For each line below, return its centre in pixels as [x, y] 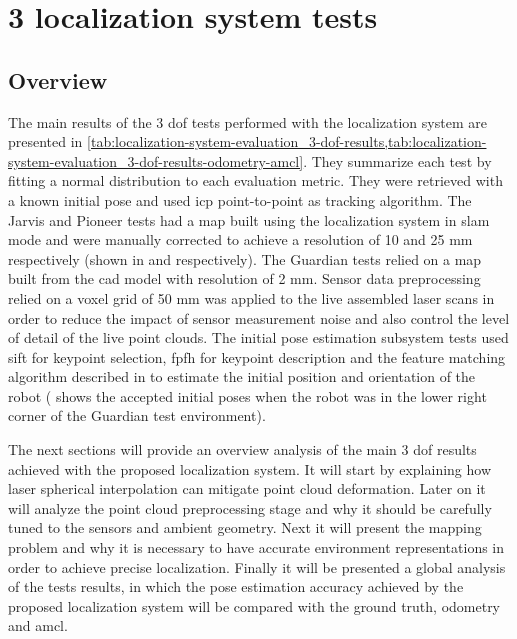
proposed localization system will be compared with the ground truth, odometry [254, 605]
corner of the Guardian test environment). [137, 415]
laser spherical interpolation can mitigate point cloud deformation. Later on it [247, 488]
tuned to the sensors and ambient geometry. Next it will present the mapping [245, 527]
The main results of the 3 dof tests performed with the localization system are [247, 121]
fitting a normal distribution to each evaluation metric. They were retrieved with [255, 180]
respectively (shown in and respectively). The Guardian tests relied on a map [245, 258]
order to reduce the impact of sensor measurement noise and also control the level [259, 317]
